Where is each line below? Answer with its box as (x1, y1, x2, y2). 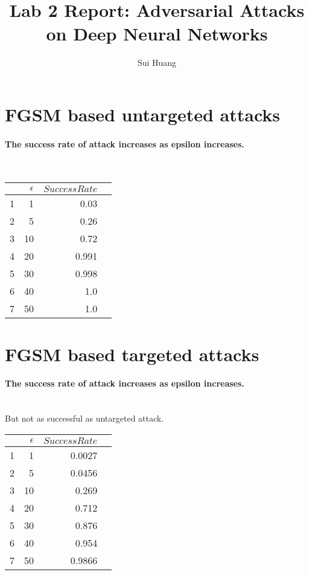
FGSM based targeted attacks (5, 341, 260, 366)
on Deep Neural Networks (46, 21, 268, 46)
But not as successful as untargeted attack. (5, 412, 164, 425)
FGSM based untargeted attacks (5, 101, 281, 126)
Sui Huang (137, 56, 177, 69)
